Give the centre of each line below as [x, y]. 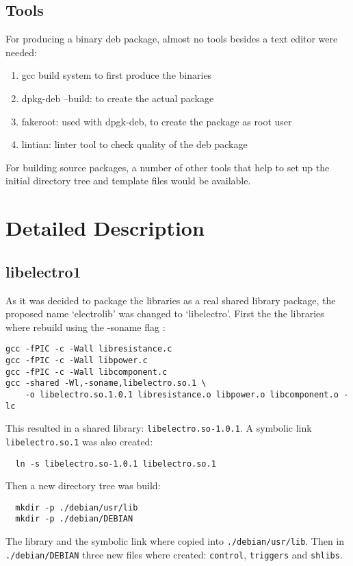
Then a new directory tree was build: [83, 485]
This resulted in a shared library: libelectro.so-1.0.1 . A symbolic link [159, 428]
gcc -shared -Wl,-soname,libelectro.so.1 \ [106, 383]
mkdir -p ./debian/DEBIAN [74, 519]
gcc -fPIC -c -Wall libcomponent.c [87, 372]
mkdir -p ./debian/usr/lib [77, 507]
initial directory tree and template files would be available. [128, 181]
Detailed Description [105, 228]
